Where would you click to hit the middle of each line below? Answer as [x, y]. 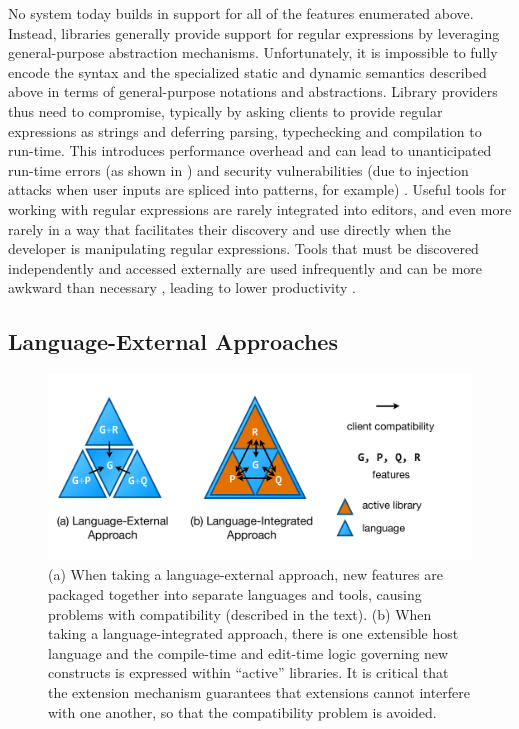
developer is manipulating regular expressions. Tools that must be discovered [243, 248]
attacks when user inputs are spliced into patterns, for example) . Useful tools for [257, 189]
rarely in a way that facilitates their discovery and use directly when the [229, 228]
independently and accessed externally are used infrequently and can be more [245, 267]
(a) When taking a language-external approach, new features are [245, 574]
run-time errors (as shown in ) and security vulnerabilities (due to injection [238, 169]
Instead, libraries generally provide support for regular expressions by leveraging [254, 32]
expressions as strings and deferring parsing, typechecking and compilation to [245, 130]
